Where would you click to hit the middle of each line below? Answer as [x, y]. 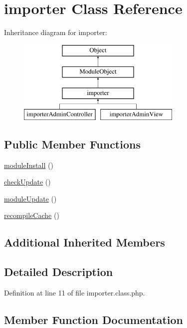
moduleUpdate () [30, 198]
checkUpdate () [27, 182]
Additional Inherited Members [85, 242]
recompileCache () [32, 215]
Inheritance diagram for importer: [56, 32]
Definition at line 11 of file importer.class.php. [75, 293]
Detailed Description [59, 272]
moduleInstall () [29, 165]
